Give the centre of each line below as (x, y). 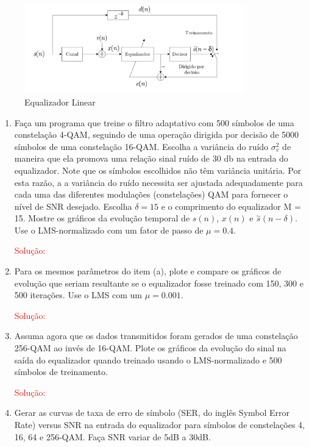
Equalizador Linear (60, 102)
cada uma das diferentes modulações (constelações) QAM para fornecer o (151, 194)
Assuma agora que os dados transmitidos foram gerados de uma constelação (156, 336)
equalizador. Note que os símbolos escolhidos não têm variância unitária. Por (158, 170)
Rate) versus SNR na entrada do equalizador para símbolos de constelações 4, (159, 424)
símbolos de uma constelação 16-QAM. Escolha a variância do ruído (141, 146)
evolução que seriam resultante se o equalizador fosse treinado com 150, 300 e (159, 283)
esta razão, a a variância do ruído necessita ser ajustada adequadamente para (158, 182)
